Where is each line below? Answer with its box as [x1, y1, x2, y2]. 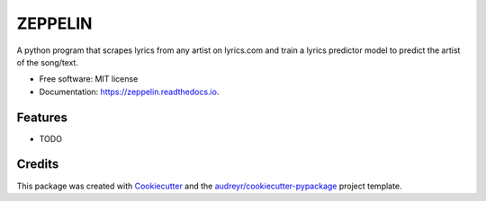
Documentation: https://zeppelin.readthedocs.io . [39, 86, 220, 97]
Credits [16, 157, 59, 172]
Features [16, 109, 67, 125]
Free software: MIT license [39, 74, 139, 84]
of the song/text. [16, 57, 78, 67]
